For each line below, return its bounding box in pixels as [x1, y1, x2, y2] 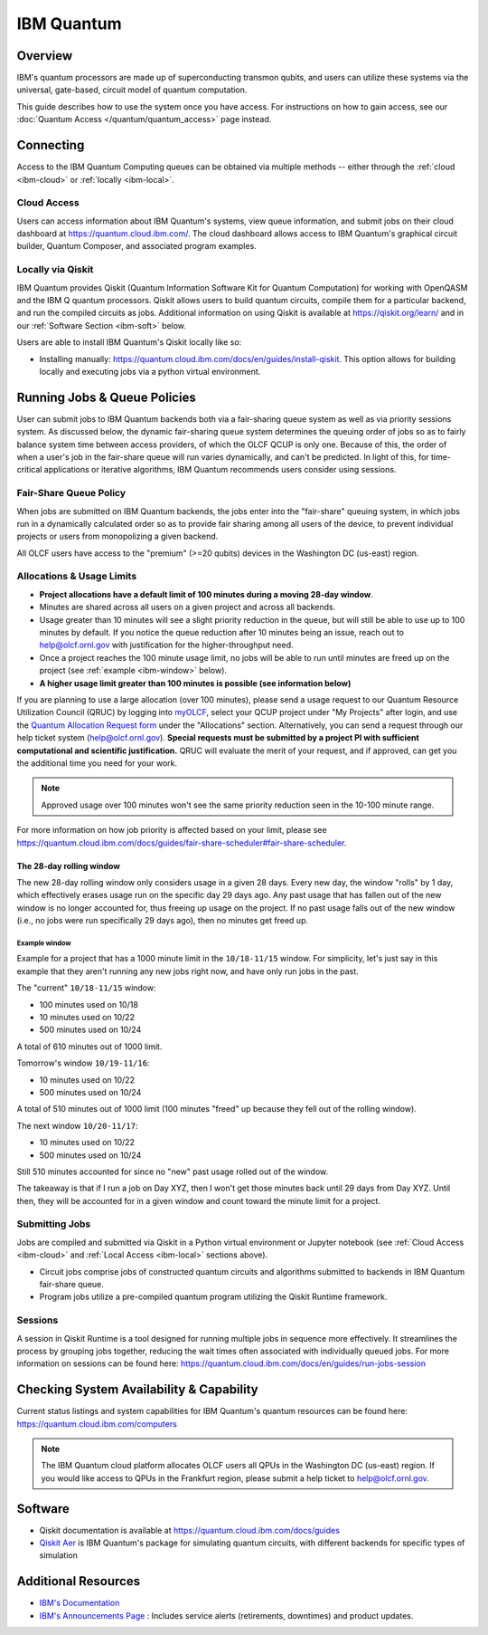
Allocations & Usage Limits [16, 570, 137, 583]
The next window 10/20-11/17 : [16, 1120, 138, 1131]
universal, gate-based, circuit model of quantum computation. [16, 84, 248, 95]
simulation [39, 1550, 79, 1561]
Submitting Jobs [16, 1218, 91, 1230]
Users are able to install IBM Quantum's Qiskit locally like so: [16, 337, 242, 348]
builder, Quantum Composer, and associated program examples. [16, 241, 257, 252]
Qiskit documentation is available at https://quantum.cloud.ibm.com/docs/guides [39, 1525, 341, 1535]
